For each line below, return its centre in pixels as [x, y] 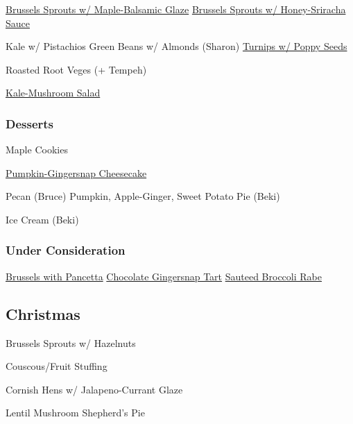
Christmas [43, 313]
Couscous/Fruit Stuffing [57, 366]
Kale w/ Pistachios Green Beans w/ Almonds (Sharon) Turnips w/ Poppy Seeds [176, 46]
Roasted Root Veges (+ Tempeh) [76, 69]
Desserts [30, 123]
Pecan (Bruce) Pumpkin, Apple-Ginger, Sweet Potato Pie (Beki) [143, 196]
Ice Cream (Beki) [42, 219]
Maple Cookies [37, 150]
